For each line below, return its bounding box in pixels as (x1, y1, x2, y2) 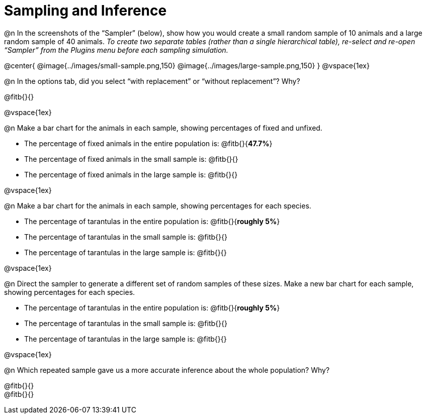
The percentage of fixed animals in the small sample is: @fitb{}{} (24, 154, 238, 163)
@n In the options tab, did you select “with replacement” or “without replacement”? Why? (4, 76, 300, 85)
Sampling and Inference (4, 2, 167, 19)
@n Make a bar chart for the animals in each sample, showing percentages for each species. (4, 201, 311, 210)
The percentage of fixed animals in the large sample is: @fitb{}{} (24, 170, 238, 179)
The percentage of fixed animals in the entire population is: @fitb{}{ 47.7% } (24, 139, 273, 148)
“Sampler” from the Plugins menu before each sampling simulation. (4, 45, 228, 54)
